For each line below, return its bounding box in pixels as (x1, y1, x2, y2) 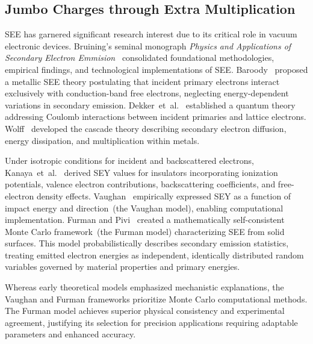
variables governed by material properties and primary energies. (5, 260, 240, 273)
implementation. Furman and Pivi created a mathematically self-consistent (5, 213, 285, 226)
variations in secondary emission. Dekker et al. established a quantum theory (5, 98, 296, 111)
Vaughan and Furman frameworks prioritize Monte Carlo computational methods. (5, 292, 308, 305)
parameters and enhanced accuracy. (5, 328, 136, 340)
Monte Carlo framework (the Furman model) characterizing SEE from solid (5, 225, 285, 237)
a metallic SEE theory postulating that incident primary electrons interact (5, 75, 280, 87)
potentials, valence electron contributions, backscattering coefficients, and (5, 178, 276, 190)
